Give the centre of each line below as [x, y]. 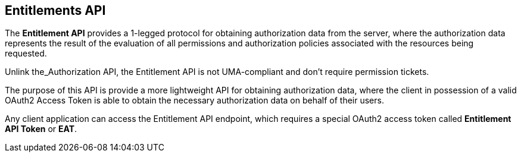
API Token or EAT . [41, 129]
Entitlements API [55, 10]
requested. [26, 54]
